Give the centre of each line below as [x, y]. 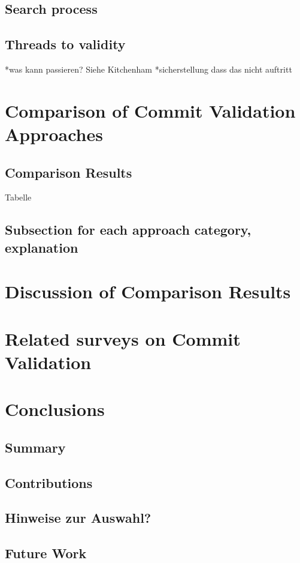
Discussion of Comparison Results [148, 291]
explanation [42, 247]
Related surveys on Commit [123, 338]
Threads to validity [65, 44]
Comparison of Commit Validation [150, 110]
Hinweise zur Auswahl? [78, 518]
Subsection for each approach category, [128, 230]
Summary [35, 447]
